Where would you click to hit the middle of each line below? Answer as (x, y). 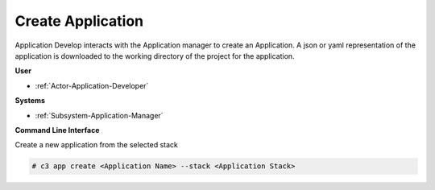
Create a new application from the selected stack (97, 145)
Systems (30, 101)
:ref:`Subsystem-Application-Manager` (99, 115)
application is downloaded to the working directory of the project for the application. (155, 56)
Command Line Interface (57, 130)
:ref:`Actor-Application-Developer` (92, 85)
